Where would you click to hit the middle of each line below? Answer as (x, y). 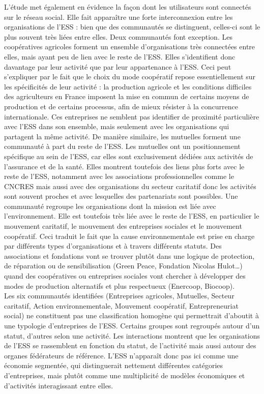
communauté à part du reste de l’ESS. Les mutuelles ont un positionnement (122, 146)
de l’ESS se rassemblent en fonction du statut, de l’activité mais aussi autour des (130, 345)
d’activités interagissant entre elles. (59, 385)
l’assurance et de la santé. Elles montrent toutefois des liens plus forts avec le (124, 166)
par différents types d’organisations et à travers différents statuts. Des (113, 246)
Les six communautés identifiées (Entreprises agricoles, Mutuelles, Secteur (119, 296)
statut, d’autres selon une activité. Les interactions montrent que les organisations (132, 335)
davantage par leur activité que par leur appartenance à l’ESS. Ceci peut (118, 66)
